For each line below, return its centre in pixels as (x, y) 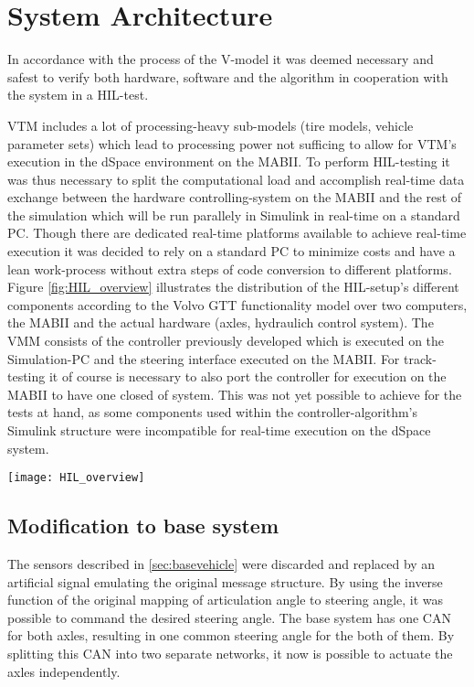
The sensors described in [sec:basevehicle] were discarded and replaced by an (221, 564)
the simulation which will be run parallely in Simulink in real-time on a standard (234, 215)
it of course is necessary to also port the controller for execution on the (248, 376)
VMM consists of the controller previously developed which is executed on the (226, 341)
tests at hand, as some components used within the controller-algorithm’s (213, 412)
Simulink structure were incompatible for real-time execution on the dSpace (219, 430)
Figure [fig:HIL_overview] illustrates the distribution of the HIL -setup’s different (233, 287)
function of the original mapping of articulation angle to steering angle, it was (226, 600)
